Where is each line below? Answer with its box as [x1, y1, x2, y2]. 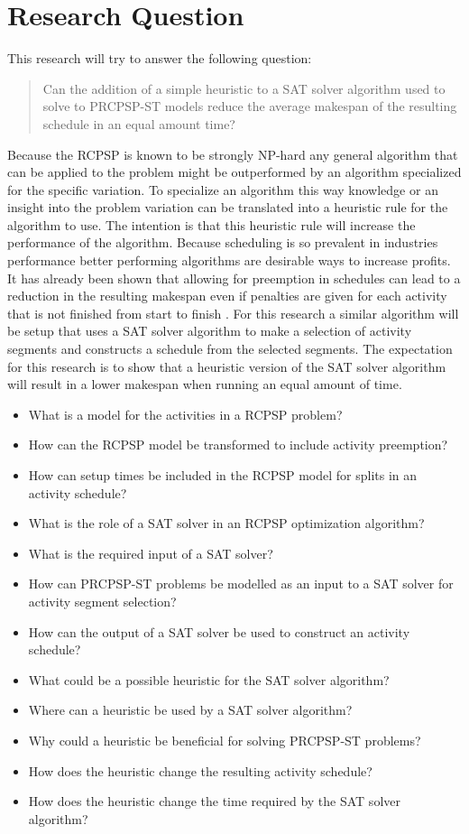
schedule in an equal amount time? [42, 114, 235, 133]
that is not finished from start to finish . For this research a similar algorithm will [7, 303, 459, 322]
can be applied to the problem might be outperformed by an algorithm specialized [7, 162, 462, 181]
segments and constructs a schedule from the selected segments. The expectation [7, 339, 453, 358]
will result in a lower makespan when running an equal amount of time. [7, 375, 402, 394]
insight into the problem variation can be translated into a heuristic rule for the [7, 198, 448, 217]
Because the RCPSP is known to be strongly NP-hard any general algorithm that [7, 144, 458, 163]
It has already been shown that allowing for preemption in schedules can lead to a [7, 268, 461, 287]
